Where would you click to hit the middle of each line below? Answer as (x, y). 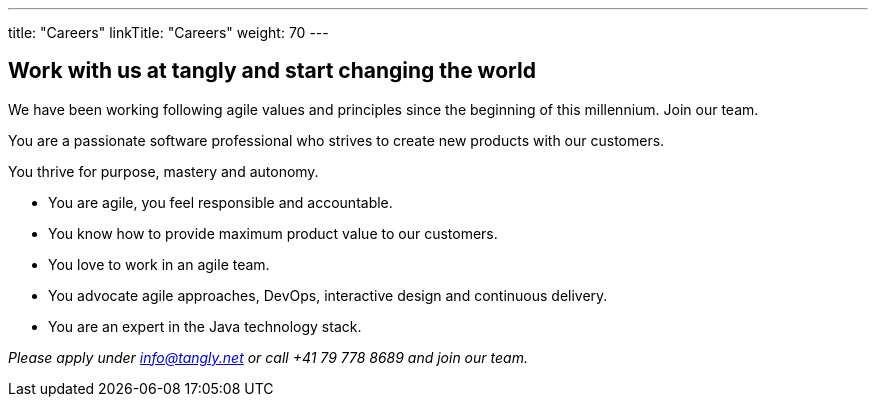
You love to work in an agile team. (159, 264)
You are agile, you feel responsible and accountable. (220, 202)
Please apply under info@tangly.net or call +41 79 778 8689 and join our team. (268, 357)
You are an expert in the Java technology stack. (205, 326)
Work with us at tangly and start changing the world (272, 71)
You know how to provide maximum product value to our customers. (273, 233)
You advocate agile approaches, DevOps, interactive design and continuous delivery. (328, 295)
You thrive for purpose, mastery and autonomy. (163, 171)
